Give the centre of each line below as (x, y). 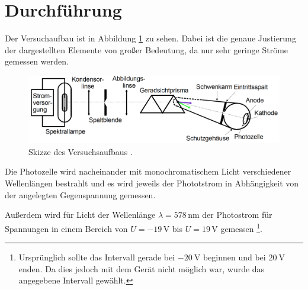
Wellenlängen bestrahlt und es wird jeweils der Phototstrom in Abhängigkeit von (152, 183)
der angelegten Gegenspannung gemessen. (80, 194)
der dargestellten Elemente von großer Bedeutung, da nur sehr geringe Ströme (147, 49)
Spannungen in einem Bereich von (66, 228)
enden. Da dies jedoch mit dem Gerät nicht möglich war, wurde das (142, 268)
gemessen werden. (37, 61)
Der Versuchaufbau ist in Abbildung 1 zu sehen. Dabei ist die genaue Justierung (150, 38)
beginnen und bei (234, 257)
